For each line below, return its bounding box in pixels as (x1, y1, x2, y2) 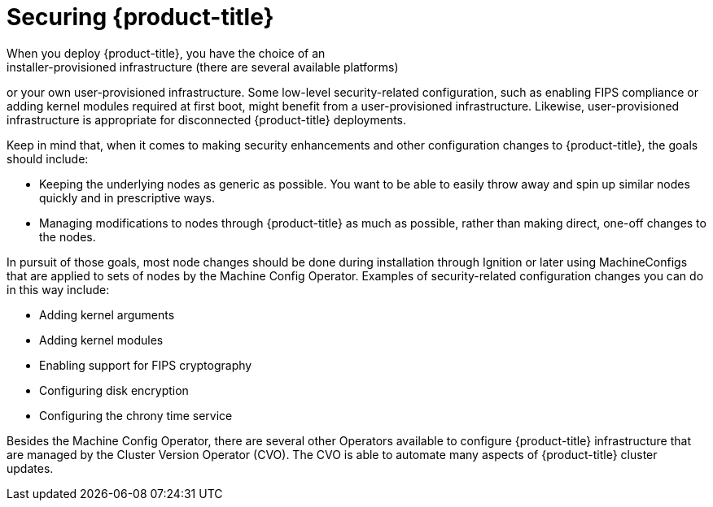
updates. (7, 461, 54, 475)
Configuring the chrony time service (39, 408, 233, 422)
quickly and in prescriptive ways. (39, 190, 216, 205)
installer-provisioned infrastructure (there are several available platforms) (7, 59, 399, 74)
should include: (7, 151, 89, 166)
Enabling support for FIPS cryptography (39, 357, 252, 372)
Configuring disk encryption (39, 383, 189, 397)
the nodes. (39, 229, 96, 244)
